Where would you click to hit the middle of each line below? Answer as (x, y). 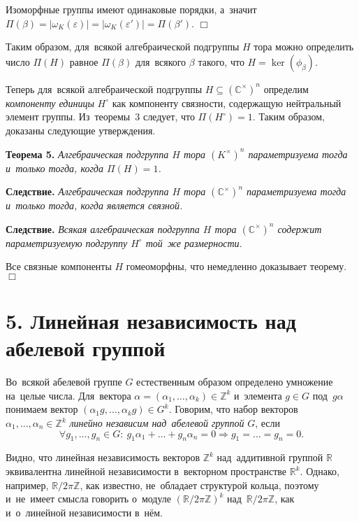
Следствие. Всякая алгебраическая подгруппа (103, 228)
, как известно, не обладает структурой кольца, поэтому (199, 485)
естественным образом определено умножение (235, 382)
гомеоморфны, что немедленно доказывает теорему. (236, 266)
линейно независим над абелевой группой (157, 423)
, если (268, 423)
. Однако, (320, 471)
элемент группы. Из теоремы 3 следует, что (100, 117)
